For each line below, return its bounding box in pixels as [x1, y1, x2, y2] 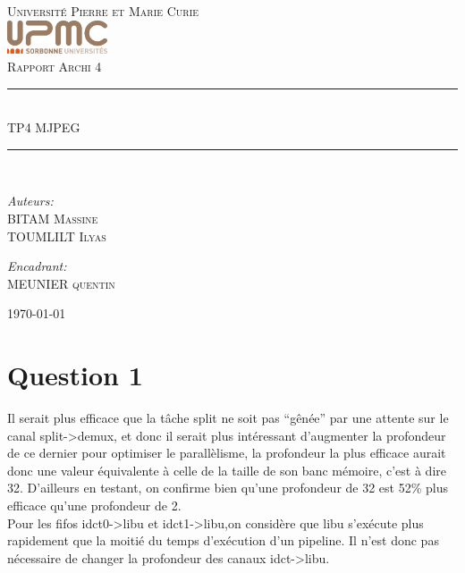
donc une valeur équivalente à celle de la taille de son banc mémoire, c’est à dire [7, 460, 446, 479]
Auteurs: [7, 191, 54, 210]
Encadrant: [7, 257, 67, 275]
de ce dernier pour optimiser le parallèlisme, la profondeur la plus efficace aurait [7, 443, 446, 462]
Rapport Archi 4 [7, 56, 102, 75]
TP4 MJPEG [7, 118, 80, 137]
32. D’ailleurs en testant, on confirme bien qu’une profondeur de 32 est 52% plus [7, 478, 449, 497]
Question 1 [7, 357, 143, 393]
